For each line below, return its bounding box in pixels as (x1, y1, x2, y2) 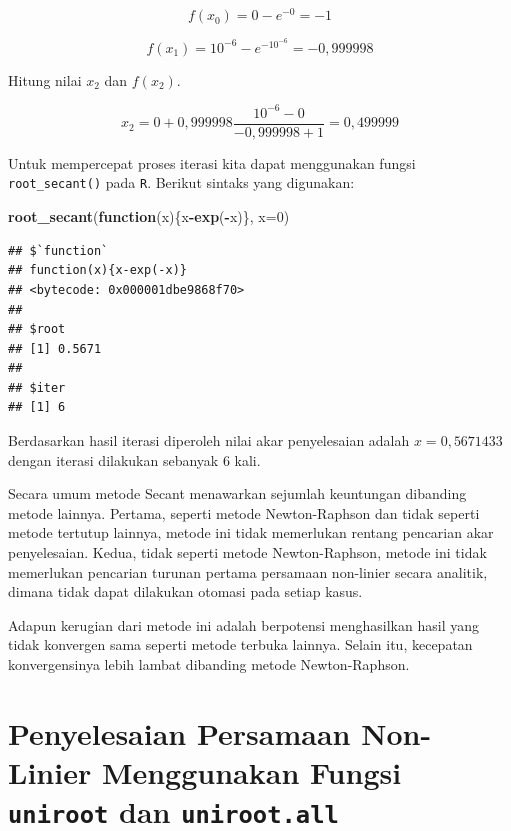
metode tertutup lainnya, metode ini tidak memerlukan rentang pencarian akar (8, 522, 494, 543)
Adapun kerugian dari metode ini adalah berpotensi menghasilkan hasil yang (8, 614, 479, 635)
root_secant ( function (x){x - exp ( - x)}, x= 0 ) (8, 206, 290, 227)
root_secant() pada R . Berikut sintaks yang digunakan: (8, 172, 355, 193)
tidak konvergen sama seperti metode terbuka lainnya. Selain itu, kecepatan (8, 634, 473, 655)
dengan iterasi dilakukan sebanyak (8, 449, 219, 470)
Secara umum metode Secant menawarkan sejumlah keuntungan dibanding (8, 483, 467, 504)
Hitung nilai (8, 69, 82, 90)
